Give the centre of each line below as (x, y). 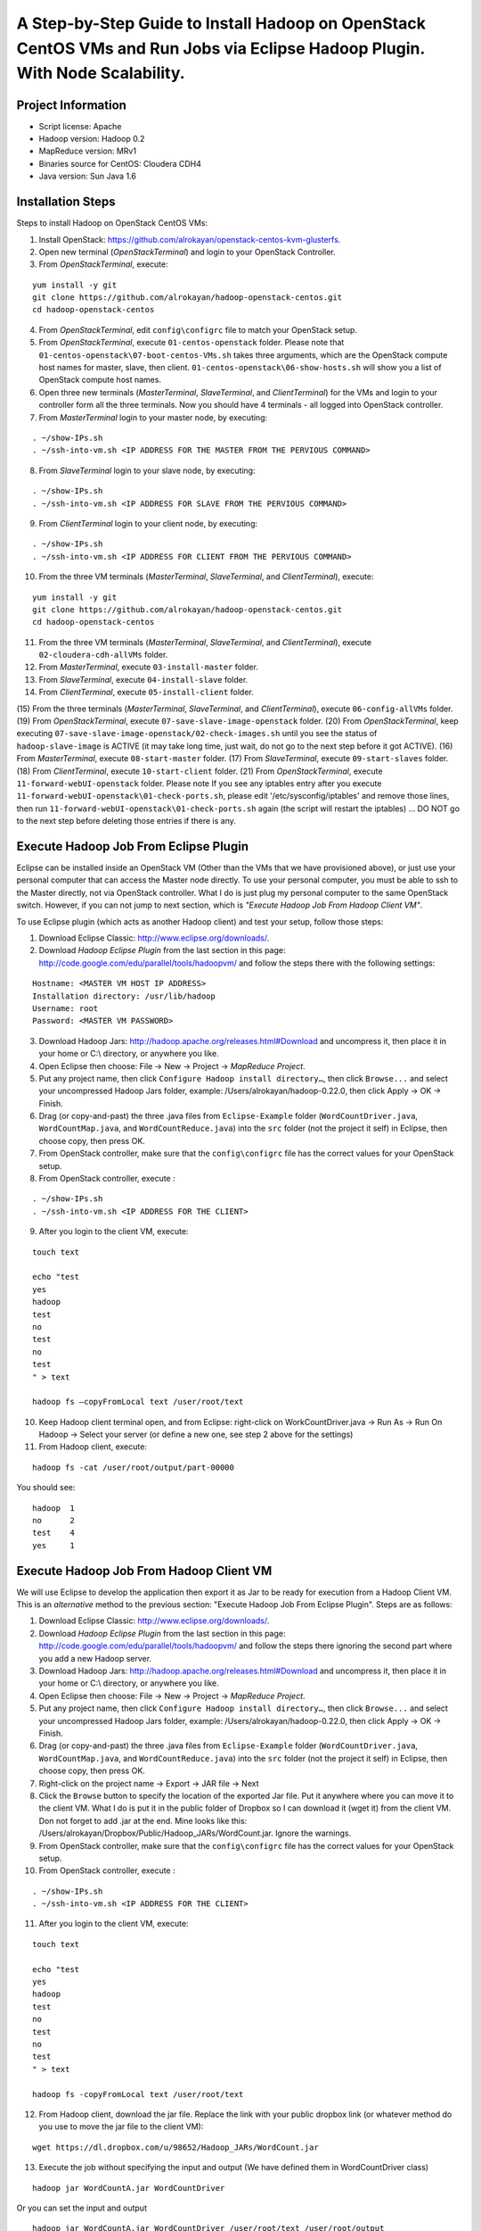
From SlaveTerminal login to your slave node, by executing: (147, 470)
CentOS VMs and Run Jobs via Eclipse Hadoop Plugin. (220, 48)
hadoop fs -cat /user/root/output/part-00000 (134, 1467)
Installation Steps (66, 202)
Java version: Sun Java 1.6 (88, 176)
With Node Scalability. (101, 74)
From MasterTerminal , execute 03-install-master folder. (148, 667)
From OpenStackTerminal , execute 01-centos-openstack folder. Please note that (192, 343)
